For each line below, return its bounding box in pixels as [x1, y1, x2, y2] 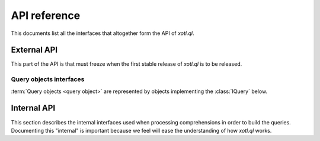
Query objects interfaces [11, 75, 85, 84]
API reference [11, 9, 81, 22]
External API [11, 45, 58, 55]
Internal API [11, 103, 56, 113]
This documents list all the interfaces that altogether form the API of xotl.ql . [11, 30, 194, 37]
